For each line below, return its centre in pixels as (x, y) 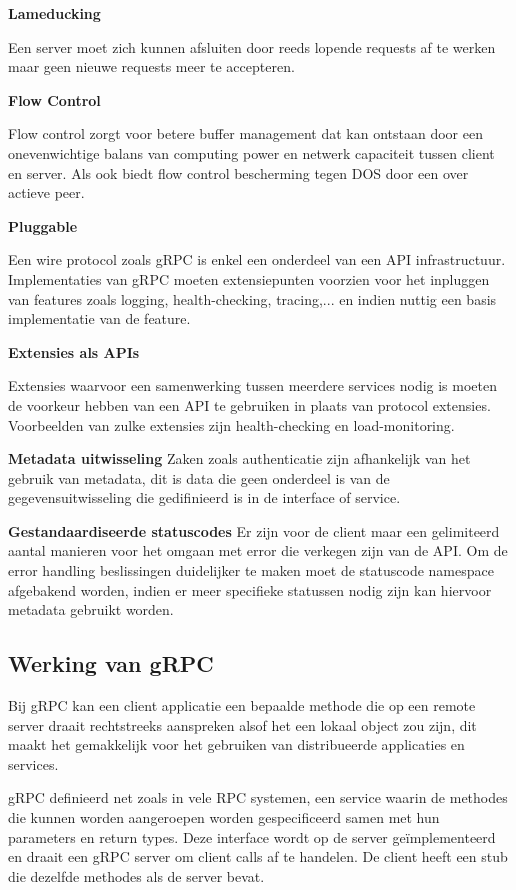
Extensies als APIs (74, 351)
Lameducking (54, 13)
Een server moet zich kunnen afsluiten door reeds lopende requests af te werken (252, 46)
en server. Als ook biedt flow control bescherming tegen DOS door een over (238, 172)
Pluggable (43, 225)
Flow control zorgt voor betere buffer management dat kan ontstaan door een (245, 133)
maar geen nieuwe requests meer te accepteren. (151, 66)
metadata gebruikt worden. (91, 609)
